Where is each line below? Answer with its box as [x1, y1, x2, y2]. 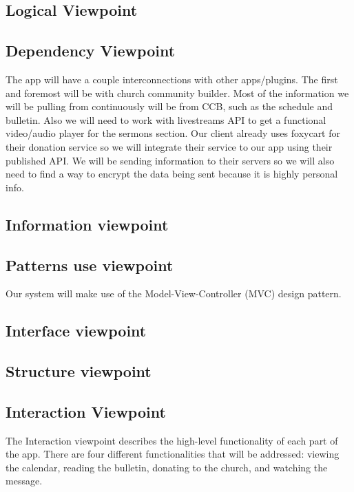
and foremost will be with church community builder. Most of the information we [6, 85, 349, 100]
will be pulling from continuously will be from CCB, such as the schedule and [6, 99, 333, 114]
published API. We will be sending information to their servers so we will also [6, 153, 335, 167]
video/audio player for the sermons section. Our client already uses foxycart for [6, 126, 340, 140]
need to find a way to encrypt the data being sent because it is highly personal [6, 167, 338, 181]
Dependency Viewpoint [6, 40, 176, 61]
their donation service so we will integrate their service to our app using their [6, 139, 333, 153]
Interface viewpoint [6, 320, 147, 341]
